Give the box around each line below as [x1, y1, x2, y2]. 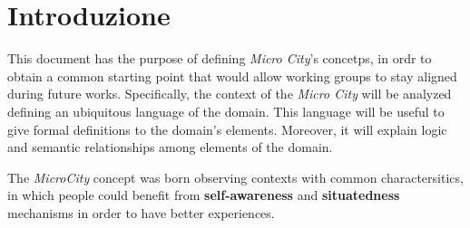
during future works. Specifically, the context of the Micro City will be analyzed [7, 84, 452, 103]
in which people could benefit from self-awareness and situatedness [7, 185, 400, 204]
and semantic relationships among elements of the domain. [7, 138, 333, 157]
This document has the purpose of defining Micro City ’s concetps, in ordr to [7, 49, 432, 68]
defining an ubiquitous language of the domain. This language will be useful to [7, 101, 445, 120]
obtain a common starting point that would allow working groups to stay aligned [7, 66, 457, 85]
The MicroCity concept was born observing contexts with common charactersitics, [7, 167, 464, 186]
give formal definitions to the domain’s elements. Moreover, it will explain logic [7, 119, 447, 138]
